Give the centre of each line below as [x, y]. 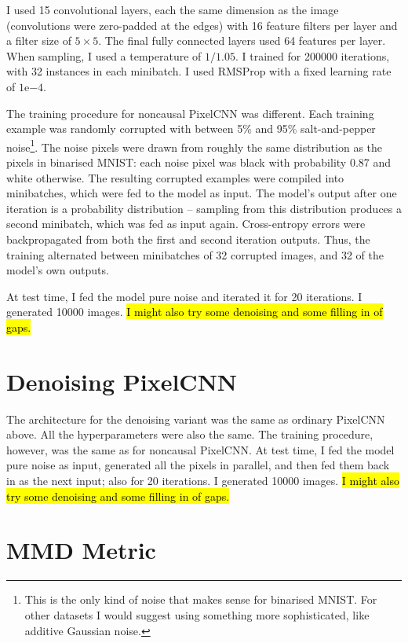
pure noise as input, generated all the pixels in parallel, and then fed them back [198, 465]
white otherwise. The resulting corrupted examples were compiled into [175, 177]
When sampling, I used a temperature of [104, 55]
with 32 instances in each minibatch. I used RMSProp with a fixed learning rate [199, 71]
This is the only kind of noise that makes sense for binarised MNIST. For [201, 599]
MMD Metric [81, 550]
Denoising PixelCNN [122, 381]
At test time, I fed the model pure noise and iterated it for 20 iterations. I [184, 296]
